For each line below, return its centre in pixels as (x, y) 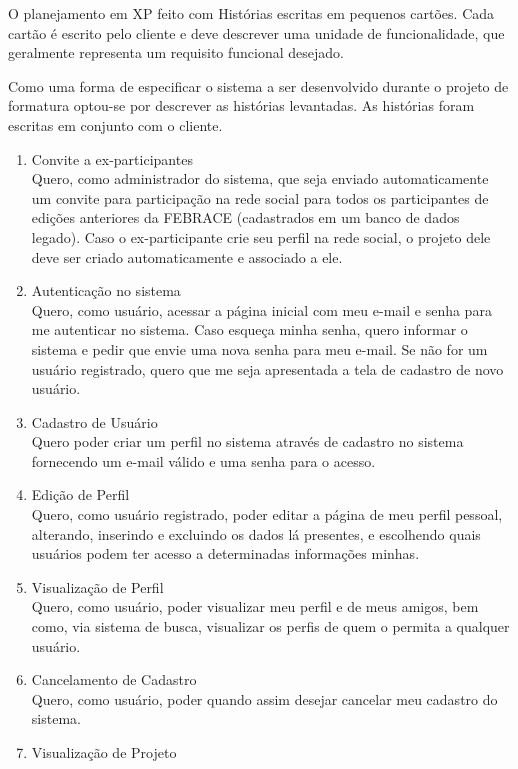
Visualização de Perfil (97, 586)
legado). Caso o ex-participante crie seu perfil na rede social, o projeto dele (261, 236)
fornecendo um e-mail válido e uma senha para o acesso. (203, 460)
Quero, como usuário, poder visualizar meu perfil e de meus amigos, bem (255, 606)
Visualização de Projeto (104, 752)
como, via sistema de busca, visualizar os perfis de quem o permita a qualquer (270, 626)
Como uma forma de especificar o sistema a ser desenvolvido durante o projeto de (258, 85)
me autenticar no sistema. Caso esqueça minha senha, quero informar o (249, 329)
